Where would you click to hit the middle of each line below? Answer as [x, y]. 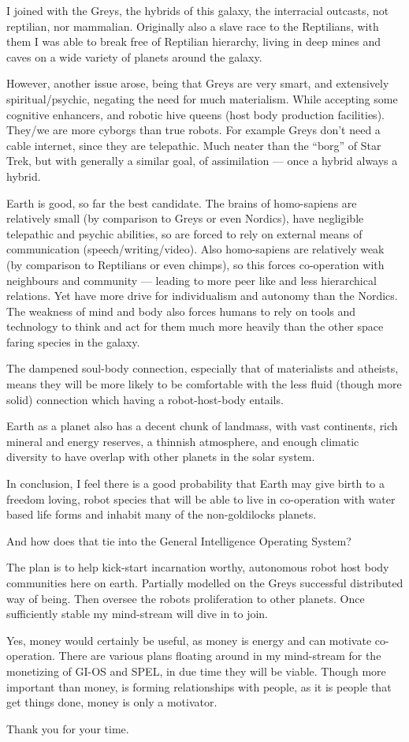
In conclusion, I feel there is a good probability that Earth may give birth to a [196, 483]
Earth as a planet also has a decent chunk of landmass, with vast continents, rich [202, 426]
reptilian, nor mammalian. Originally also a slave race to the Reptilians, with [193, 26]
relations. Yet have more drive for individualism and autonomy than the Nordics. [202, 296]
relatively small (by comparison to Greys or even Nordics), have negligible [185, 218]
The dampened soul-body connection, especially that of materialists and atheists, [203, 368]
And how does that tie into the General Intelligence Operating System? [179, 540]
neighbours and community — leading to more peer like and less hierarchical [191, 280]
